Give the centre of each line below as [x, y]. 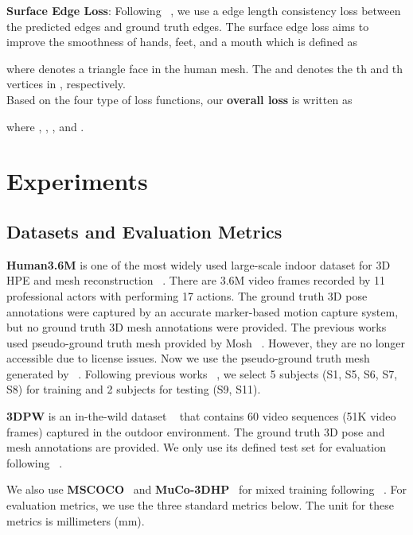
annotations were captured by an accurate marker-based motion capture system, [203, 311]
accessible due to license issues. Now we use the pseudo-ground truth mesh [188, 358]
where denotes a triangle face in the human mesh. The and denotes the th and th [205, 68]
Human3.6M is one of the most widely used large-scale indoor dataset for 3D [199, 264]
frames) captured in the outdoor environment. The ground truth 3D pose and [196, 431]
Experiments [77, 181]
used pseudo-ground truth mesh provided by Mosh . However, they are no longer [206, 342]
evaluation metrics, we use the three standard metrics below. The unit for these [201, 505]
